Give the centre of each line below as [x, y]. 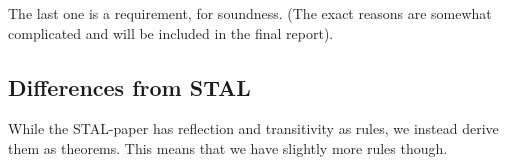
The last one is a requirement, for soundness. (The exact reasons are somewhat [250, 13]
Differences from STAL [129, 86]
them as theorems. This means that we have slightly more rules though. [228, 147]
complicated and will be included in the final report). [171, 32]
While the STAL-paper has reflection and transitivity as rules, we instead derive [253, 128]
